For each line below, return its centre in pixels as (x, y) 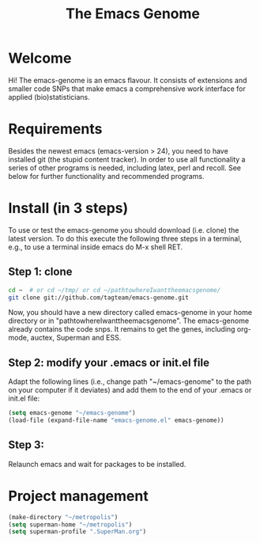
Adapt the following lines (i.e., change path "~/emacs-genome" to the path (130, 382)
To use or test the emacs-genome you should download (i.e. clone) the (124, 230)
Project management (78, 496)
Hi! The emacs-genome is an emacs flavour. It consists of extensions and (128, 80)
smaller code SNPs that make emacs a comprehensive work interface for (127, 89)
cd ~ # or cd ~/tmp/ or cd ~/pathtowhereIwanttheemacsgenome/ (115, 290)
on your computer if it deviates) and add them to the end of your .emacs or (130, 390)
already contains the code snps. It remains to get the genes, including (122, 329)
